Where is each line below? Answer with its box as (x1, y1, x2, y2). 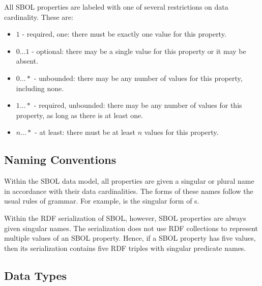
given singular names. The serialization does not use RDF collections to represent (4, 222, 258, 233)
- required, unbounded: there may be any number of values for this (34, 100, 242, 110)
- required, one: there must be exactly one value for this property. (22, 28, 226, 39)
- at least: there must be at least (35, 127, 136, 137)
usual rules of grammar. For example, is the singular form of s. (4, 195, 199, 206)
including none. (16, 82, 64, 93)
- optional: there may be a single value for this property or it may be (32, 45, 246, 56)
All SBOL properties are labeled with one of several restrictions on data (4, 2, 228, 12)
